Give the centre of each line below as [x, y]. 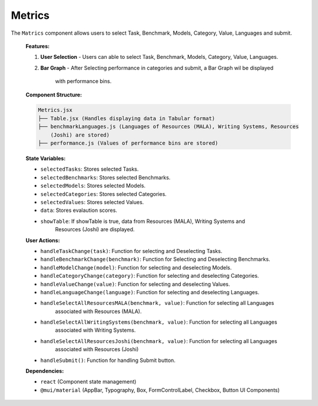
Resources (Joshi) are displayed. [95, 229]
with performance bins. [83, 81]
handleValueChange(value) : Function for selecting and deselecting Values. [135, 284]
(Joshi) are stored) [80, 135]
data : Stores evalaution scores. [79, 210]
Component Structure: [54, 95]
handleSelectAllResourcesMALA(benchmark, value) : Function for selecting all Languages [157, 303]
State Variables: [46, 158]
